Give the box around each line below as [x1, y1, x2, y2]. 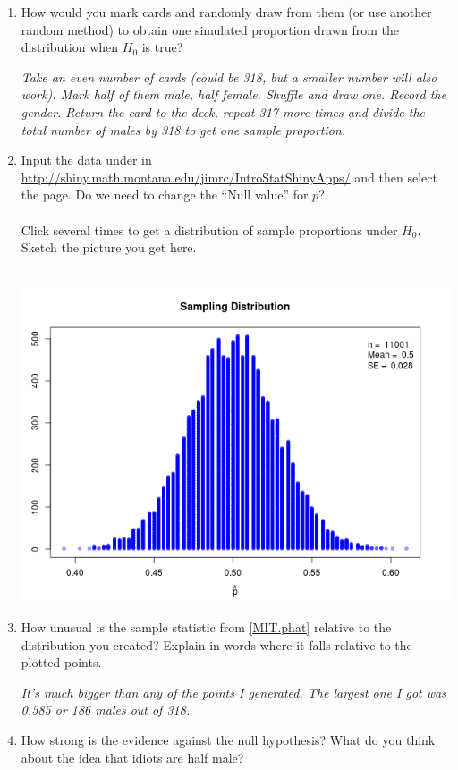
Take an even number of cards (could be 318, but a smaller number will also [21, 67, 437, 86]
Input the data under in [21, 150, 152, 169]
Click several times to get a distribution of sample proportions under [21, 220, 398, 239]
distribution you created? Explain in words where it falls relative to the [21, 635, 412, 654]
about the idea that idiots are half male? [21, 748, 244, 766]
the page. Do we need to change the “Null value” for [21, 185, 309, 204]
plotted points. [21, 653, 102, 672]
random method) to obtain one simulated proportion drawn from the [21, 20, 400, 38]
